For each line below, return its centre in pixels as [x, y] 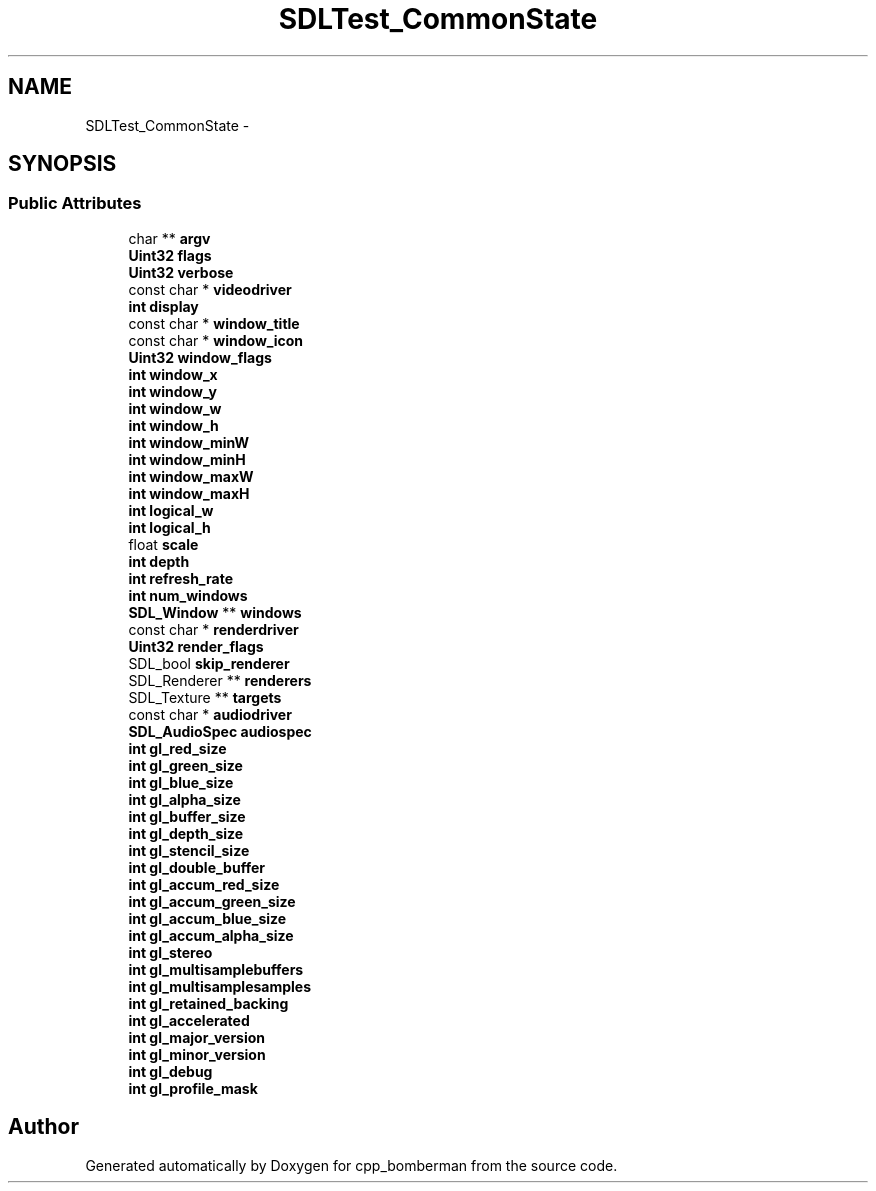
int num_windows [188, 595]
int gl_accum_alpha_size [211, 935]
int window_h [173, 425]
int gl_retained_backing [208, 1003]
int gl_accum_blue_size [207, 918]
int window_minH [187, 459]
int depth [159, 561]
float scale [163, 544]
